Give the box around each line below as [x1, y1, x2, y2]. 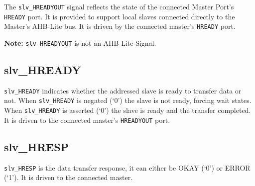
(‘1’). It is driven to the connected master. [4, 172, 133, 183]
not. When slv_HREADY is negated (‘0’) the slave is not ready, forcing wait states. [4, 95, 252, 105]
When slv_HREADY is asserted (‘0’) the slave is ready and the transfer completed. [4, 105, 251, 115]
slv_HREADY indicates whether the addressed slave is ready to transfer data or [4, 85, 242, 95]
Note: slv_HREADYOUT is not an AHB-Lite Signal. [4, 37, 156, 48]
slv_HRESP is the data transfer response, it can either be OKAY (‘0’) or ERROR [4, 162, 251, 173]
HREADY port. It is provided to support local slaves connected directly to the [4, 11, 235, 21]
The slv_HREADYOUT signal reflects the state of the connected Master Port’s [4, 1, 234, 11]
